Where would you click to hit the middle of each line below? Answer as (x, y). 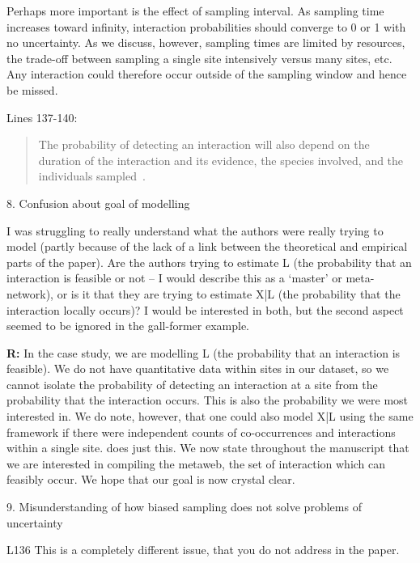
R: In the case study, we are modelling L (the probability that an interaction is (204, 352)
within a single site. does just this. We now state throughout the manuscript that (208, 448)
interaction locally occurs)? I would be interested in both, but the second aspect (205, 309)
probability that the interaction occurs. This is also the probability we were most (208, 400)
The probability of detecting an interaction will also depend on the (204, 144)
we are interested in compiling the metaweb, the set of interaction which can (196, 463)
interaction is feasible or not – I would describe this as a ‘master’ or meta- (191, 278)
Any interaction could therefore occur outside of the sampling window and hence (207, 74)
